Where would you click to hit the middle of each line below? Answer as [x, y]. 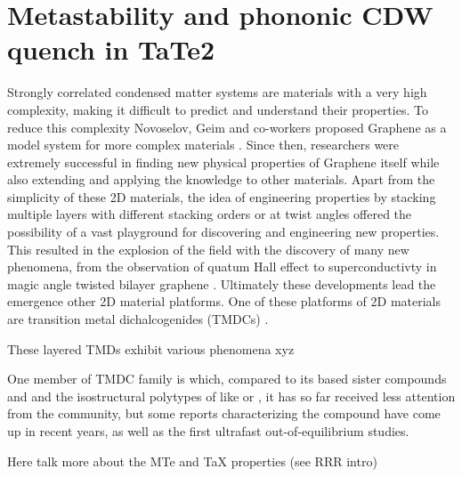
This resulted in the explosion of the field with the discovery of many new [208, 249]
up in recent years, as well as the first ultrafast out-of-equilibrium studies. [208, 431]
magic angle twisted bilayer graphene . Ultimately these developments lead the [222, 283]
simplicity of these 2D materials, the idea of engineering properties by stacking [222, 196]
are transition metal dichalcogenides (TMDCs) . [138, 319]
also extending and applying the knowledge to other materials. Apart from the [221, 179]
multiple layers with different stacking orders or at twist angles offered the [210, 214]
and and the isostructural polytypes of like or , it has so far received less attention [231, 396]
